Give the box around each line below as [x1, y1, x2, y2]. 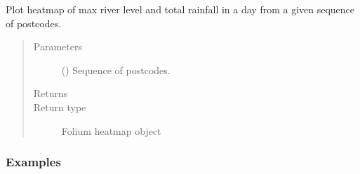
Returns [33, 86, 68, 101]
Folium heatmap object [61, 123, 161, 138]
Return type [33, 99, 86, 114]
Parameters [33, 39, 82, 54]
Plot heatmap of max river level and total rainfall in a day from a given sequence [6, 2, 355, 16]
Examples [6, 153, 61, 171]
